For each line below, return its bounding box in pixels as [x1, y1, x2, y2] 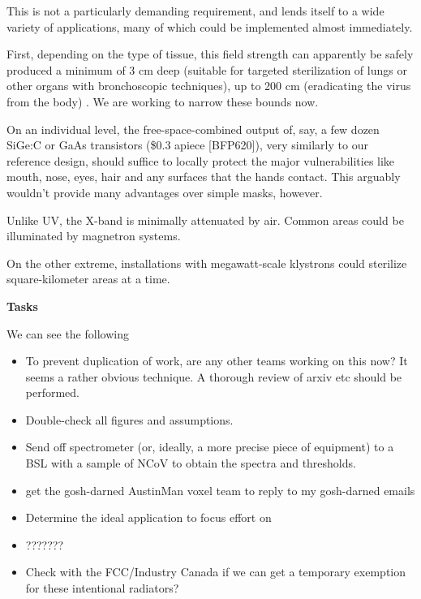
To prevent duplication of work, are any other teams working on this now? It [25, 352, 408, 369]
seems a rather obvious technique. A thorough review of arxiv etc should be [25, 368, 402, 385]
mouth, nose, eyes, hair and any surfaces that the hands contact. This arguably [6, 168, 401, 185]
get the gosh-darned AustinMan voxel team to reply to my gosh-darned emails [25, 481, 415, 498]
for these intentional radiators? [25, 580, 179, 597]
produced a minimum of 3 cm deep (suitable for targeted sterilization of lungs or [6, 61, 407, 78]
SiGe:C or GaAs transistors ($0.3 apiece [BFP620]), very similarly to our [6, 136, 368, 153]
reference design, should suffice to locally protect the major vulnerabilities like [6, 152, 395, 169]
